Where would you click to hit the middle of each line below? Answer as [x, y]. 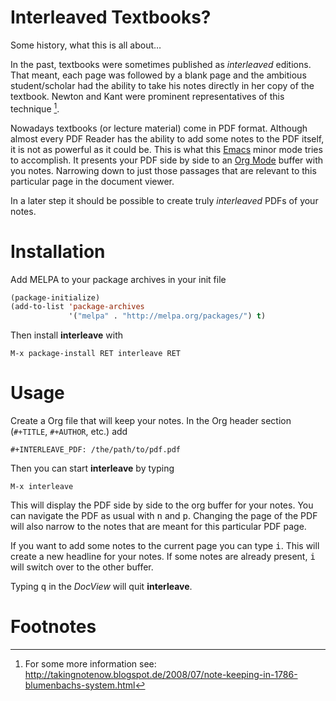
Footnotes [53, 627]
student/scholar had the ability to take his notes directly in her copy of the [162, 85]
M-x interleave [42, 487]
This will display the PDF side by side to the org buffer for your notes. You [162, 505]
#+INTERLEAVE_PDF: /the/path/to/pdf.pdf [96, 450]
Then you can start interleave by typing [92, 468]
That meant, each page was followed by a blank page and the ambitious [158, 75]
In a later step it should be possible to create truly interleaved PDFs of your [164, 200]
